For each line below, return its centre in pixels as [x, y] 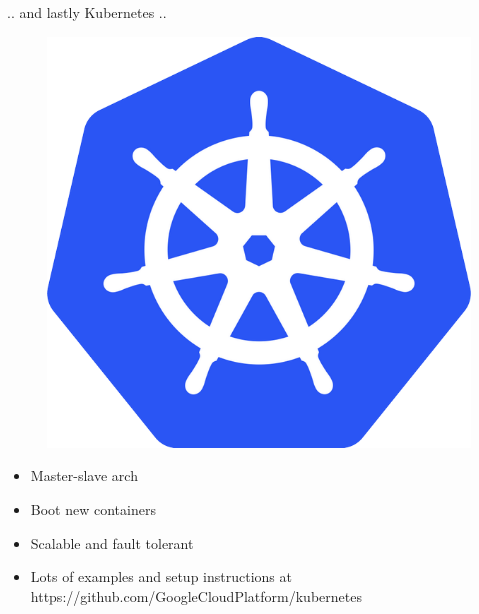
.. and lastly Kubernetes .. [87, 12]
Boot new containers [93, 509]
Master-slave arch [84, 475]
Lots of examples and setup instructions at [161, 576]
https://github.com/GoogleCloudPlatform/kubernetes [196, 595]
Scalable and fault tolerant [112, 542]
